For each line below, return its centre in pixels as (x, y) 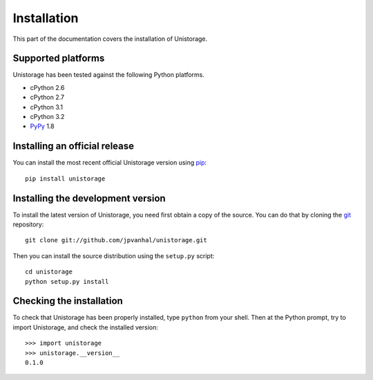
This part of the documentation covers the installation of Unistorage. (110, 39)
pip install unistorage (65, 179)
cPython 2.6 (47, 87)
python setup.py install (67, 281)
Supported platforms (59, 58)
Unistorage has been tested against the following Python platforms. (109, 75)
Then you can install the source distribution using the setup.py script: (114, 255)
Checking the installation (68, 301)
